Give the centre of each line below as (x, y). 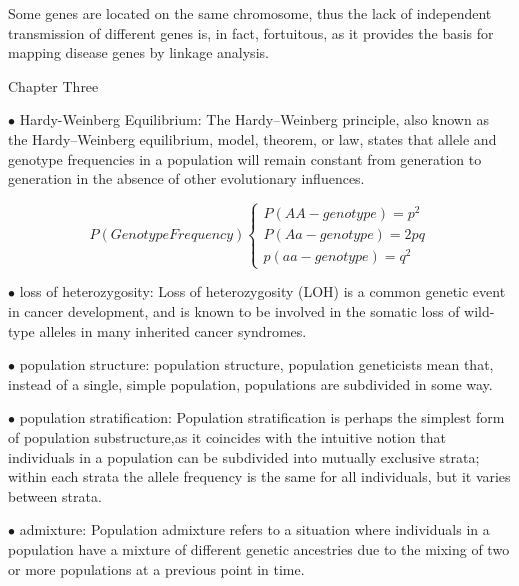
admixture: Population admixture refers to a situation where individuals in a (254, 529)
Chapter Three (53, 85)
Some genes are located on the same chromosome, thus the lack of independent (250, 13)
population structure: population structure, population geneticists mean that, (256, 364)
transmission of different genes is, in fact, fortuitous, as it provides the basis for (251, 32)
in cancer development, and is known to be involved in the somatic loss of (234, 311)
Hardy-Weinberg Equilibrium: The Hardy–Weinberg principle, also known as (254, 119)
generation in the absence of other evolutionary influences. (186, 178)
